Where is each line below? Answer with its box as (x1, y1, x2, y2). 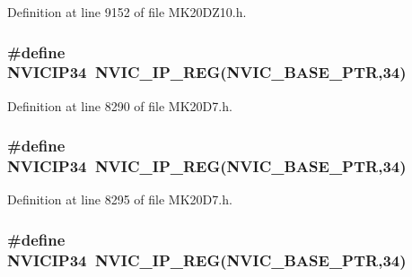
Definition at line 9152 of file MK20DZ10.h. (7, 3, 247, 21)
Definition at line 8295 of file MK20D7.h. (7, 190, 232, 209)
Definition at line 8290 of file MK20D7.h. (7, 96, 232, 115)
